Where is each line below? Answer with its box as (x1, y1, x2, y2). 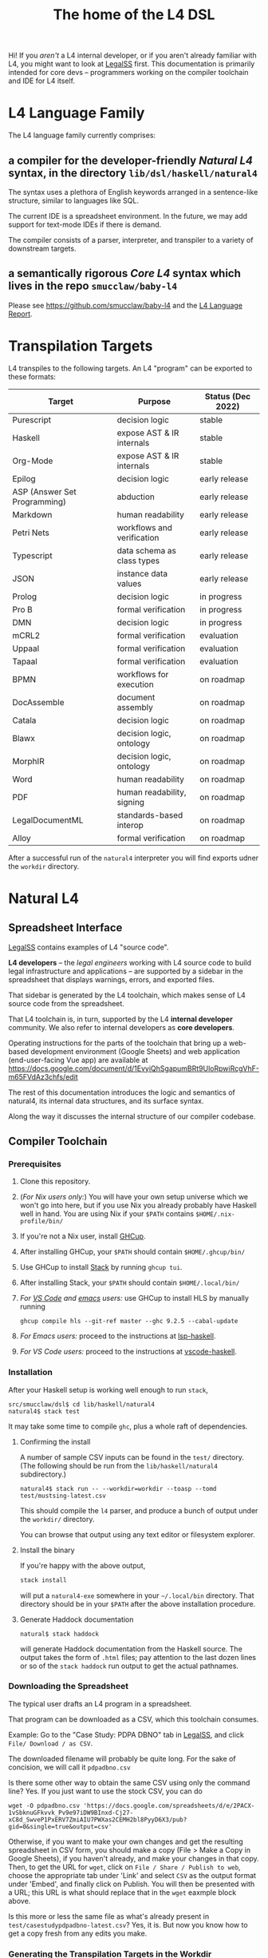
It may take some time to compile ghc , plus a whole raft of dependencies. (8, 1421, 248, 1431)
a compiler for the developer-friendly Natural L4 (8, 153, 253, 167)
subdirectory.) (19, 1469, 66, 1479)
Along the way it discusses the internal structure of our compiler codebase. (8, 1112, 256, 1121)
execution (116, 679, 154, 690)
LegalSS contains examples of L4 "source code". (8, 942, 169, 952)
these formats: (8, 371, 57, 381)
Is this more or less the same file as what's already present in (8, 1911, 210, 1921)
